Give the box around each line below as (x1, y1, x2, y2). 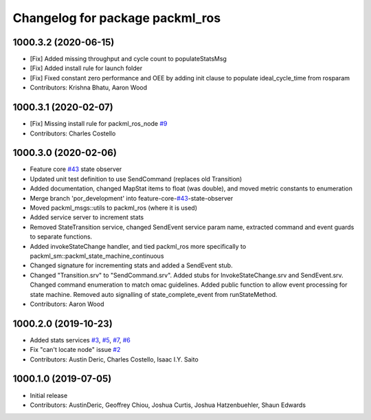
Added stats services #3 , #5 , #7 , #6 (30, 335, 131, 344)
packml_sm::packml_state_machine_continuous (30, 252, 164, 260)
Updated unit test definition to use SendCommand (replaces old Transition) (30, 175, 243, 183)
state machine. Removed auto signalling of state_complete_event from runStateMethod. (30, 290, 278, 298)
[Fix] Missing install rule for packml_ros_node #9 (30, 120, 168, 128)
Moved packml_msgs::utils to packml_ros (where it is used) (30, 203, 198, 212)
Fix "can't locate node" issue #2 (30, 346, 121, 354)
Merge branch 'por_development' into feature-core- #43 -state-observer (30, 194, 234, 202)
